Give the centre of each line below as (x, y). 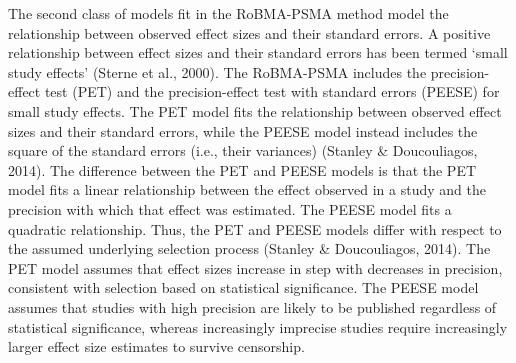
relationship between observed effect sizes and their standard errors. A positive (249, 32)
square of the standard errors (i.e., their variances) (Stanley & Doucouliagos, (243, 150)
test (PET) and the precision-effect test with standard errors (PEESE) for (272, 91)
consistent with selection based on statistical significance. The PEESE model (243, 287)
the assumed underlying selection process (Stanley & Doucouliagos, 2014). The (249, 248)
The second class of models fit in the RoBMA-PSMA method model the (228, 13)
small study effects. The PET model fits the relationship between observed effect (255, 110)
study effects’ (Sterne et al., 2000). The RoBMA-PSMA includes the (217, 71)
